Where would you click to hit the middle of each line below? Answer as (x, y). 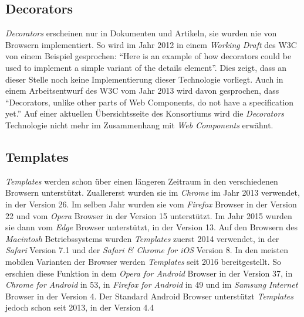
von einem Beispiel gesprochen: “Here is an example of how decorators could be (148, 56)
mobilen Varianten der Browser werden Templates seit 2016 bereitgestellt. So (143, 261)
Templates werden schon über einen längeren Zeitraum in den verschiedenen (142, 181)
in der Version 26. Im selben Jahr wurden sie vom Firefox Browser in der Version (151, 204)
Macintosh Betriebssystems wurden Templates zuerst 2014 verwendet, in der (142, 238)
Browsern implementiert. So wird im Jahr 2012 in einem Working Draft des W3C (151, 44)
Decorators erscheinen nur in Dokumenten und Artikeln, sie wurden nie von (141, 33)
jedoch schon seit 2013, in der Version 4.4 (80, 307)
